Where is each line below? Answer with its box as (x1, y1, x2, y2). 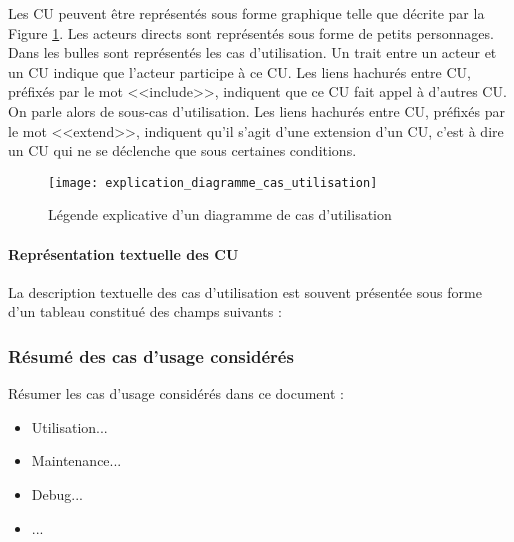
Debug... (31, 483, 83, 504)
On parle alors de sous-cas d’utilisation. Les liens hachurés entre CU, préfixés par (8, 100, 505, 121)
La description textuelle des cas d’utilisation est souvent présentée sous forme (8, 281, 482, 302)
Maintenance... (31, 450, 122, 471)
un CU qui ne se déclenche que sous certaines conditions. (8, 140, 357, 161)
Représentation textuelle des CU (8, 243, 239, 264)
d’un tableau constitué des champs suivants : (8, 301, 282, 322)
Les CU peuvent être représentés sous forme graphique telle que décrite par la (8, 3, 485, 23)
